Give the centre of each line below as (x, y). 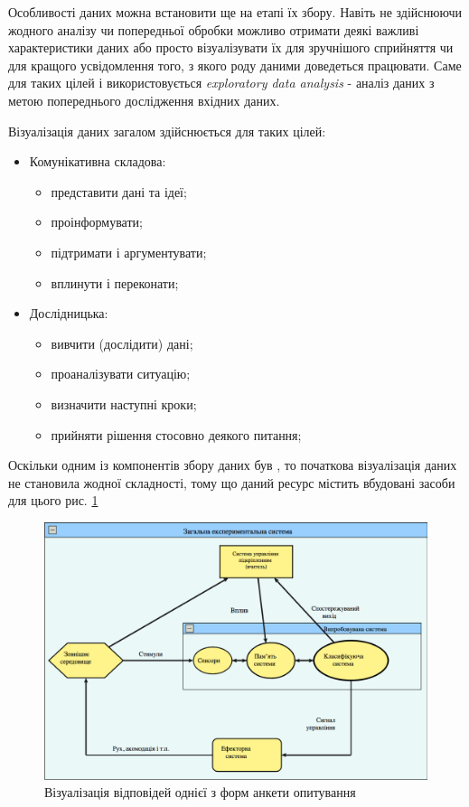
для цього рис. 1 (53, 500)
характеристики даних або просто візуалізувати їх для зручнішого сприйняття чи (231, 47)
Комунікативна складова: (98, 161)
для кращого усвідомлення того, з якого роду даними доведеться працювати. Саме (235, 65)
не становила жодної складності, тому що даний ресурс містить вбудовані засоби (232, 482)
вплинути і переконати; (115, 282)
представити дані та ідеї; (119, 191)
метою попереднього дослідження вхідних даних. (144, 100)
